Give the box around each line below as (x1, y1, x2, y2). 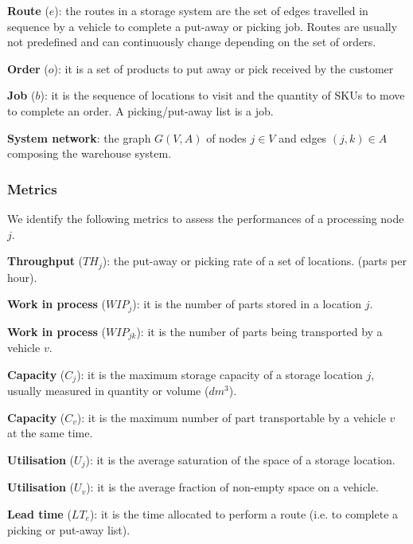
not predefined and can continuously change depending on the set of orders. (7, 33, 376, 50)
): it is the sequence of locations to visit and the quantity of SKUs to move (40, 87, 405, 104)
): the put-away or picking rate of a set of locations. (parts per (102, 252, 407, 269)
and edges (279, 129, 327, 146)
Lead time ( (7, 505, 72, 522)
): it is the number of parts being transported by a (136, 323, 383, 339)
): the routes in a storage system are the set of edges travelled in (54, 2, 368, 18)
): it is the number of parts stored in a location (132, 295, 362, 312)
